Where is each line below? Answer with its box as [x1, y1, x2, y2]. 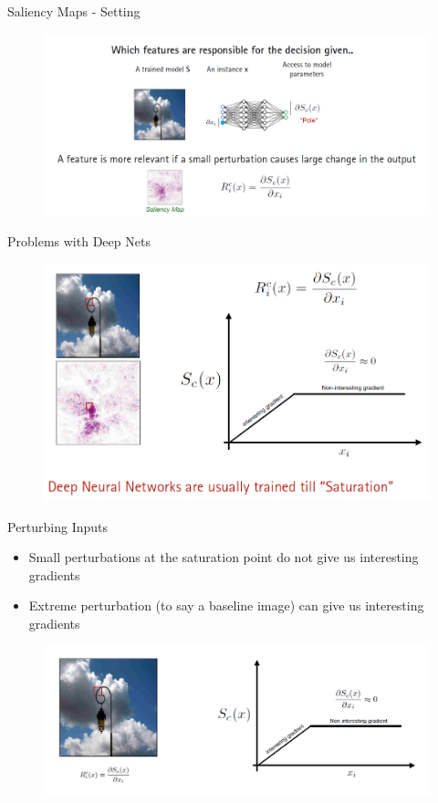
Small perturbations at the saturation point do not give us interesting [28, 547, 419, 567]
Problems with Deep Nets [7, 231, 151, 250]
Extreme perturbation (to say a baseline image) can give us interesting [28, 596, 424, 615]
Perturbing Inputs [7, 516, 109, 536]
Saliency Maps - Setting [7, 2, 141, 20]
